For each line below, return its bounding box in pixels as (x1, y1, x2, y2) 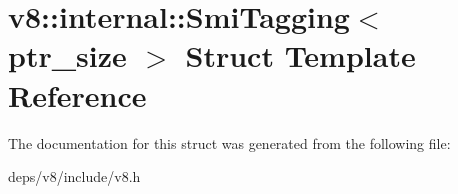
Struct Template (185, 35, 416, 76)
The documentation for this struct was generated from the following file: (8, 132, 451, 153)
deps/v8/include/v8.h (8, 166, 141, 187)
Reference (8, 74, 147, 115)
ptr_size (8, 35, 127, 76)
